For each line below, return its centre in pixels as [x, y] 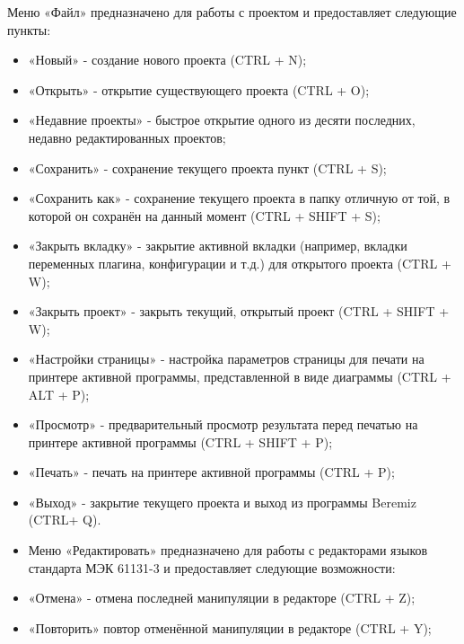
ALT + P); [59, 394]
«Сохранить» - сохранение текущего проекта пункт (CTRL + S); [207, 168]
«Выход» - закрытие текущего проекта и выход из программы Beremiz [222, 502]
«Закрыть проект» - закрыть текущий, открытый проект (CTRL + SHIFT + [239, 311]
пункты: [29, 29]
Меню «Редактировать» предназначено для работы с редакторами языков [228, 550]
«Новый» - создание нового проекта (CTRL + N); [167, 60]
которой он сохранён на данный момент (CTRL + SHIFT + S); [204, 215]
